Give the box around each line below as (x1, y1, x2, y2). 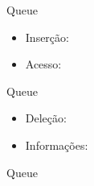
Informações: (25, 136, 88, 153)
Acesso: (25, 56, 62, 72)
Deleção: (25, 110, 67, 126)
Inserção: (25, 28, 69, 45)
